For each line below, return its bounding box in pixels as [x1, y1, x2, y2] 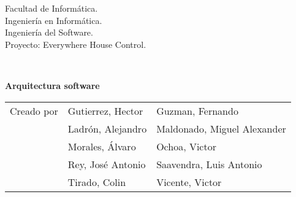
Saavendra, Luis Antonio [156, 156, 262, 171]
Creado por [10, 103, 58, 118]
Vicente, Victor [156, 174, 222, 189]
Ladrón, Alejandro [67, 121, 147, 136]
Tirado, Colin [67, 174, 126, 189]
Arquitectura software [5, 79, 100, 91]
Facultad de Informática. [5, 2, 98, 14]
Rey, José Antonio [67, 156, 146, 171]
